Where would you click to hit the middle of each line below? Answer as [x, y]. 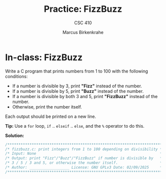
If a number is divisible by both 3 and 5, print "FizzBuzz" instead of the [85, 96]
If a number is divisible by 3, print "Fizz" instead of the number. [77, 86]
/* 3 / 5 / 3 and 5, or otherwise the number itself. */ [85, 163]
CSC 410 [83, 23]
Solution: [15, 135]
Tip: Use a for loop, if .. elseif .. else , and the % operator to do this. [75, 126]
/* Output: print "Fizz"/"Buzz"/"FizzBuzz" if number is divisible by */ [85, 158]
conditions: [17, 76]
